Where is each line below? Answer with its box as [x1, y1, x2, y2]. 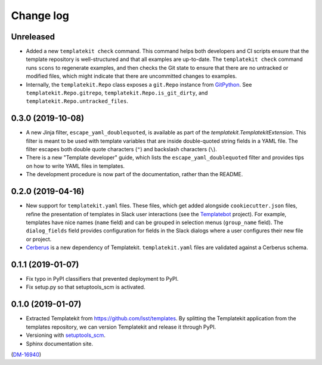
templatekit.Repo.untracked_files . [26, 97, 128, 105]
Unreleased [11, 32, 55, 42]
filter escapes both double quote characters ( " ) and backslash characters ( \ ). [26, 146, 217, 153]
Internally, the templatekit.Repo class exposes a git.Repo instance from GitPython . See [26, 81, 252, 88]
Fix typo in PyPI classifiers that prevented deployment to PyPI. [26, 275, 179, 283]
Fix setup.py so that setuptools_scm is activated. [26, 284, 145, 291]
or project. [26, 235, 52, 243]
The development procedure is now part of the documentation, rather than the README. [26, 171, 243, 178]
